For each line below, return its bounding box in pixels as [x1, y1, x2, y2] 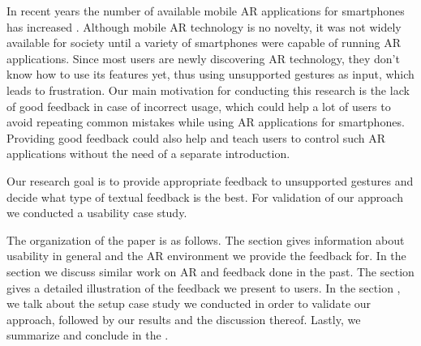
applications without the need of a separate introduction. [6, 145, 290, 162]
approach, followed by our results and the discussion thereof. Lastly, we [6, 310, 361, 327]
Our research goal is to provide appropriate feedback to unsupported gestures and [6, 172, 414, 189]
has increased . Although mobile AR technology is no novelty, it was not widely [6, 18, 402, 35]
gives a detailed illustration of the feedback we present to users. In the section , [6, 279, 401, 296]
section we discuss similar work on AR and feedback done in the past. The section [6, 263, 415, 280]
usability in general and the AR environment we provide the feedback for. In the [6, 247, 406, 264]
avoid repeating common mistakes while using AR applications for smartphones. [6, 113, 405, 130]
